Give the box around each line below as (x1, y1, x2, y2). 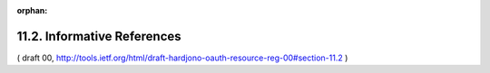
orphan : (16, 5, 48, 15)
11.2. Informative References (16, 28, 181, 44)
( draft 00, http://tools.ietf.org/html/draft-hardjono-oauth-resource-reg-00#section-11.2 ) (16, 52, 348, 63)
